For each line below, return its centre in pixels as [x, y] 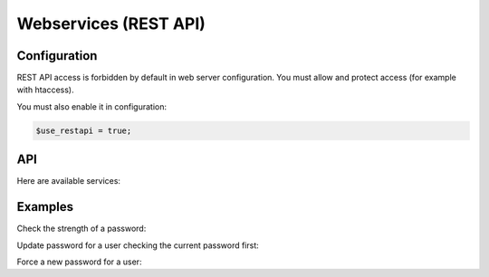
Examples [45, 207]
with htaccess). [45, 90]
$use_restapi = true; [84, 130]
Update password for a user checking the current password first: [138, 245]
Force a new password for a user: [79, 262]
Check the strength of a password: [81, 229]
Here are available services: [69, 181]
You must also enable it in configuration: [92, 106]
